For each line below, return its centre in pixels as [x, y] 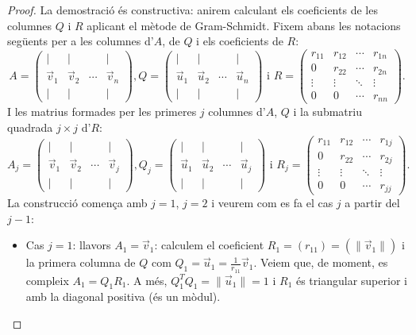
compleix [47, 280]
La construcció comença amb [77, 203]
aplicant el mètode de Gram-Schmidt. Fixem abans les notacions [244, 25]
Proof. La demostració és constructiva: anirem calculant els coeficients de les [193, 10]
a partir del [372, 203]
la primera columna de [81, 262]
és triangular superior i [351, 280]
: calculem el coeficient [209, 245]
